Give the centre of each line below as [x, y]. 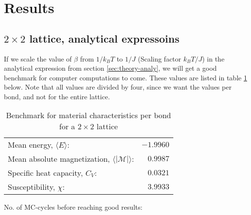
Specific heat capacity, [45, 172]
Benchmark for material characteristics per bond [89, 115]
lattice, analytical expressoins [104, 38]
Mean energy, [30, 144]
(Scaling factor [159, 58]
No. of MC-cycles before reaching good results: [73, 207]
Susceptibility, [32, 186]
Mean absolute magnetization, [59, 158]
